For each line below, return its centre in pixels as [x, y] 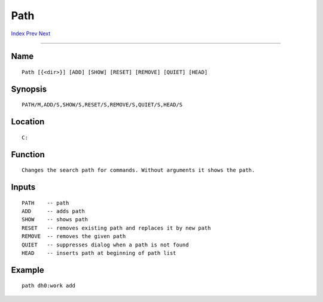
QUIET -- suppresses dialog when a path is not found [105, 245]
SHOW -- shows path [55, 219]
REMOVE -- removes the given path [74, 237]
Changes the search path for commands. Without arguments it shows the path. [138, 170]
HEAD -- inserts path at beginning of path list [99, 253]
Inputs [23, 187]
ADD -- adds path [53, 211]
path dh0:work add [49, 286]
